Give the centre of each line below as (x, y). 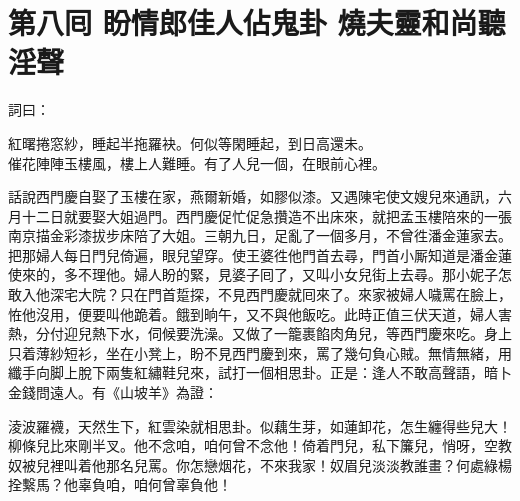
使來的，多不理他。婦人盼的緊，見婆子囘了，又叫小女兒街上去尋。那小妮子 (253, 274)
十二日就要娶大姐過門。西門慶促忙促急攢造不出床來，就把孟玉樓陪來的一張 (266, 215)
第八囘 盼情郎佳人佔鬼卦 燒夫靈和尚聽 (257, 22)
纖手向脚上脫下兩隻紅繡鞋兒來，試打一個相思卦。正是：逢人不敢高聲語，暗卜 (260, 372)
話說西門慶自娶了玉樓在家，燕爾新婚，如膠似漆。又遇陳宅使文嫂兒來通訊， (253, 196)
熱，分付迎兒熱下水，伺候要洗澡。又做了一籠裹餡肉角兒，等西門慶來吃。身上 (260, 333)
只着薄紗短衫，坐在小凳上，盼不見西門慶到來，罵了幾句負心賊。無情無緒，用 (260, 352)
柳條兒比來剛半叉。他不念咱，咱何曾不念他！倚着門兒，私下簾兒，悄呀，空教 (260, 445)
